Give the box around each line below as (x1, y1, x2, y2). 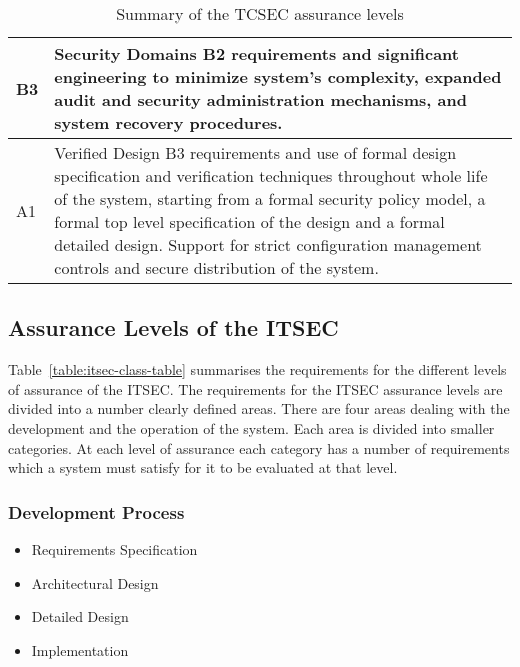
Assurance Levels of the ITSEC (8, 312, 339, 343)
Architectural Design (31, 572, 159, 593)
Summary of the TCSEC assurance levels (116, 2, 404, 25)
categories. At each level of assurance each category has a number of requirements (8, 437, 510, 458)
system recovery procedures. (54, 111, 283, 134)
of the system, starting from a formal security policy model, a (54, 187, 486, 210)
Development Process (8, 499, 185, 524)
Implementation (31, 639, 129, 660)
